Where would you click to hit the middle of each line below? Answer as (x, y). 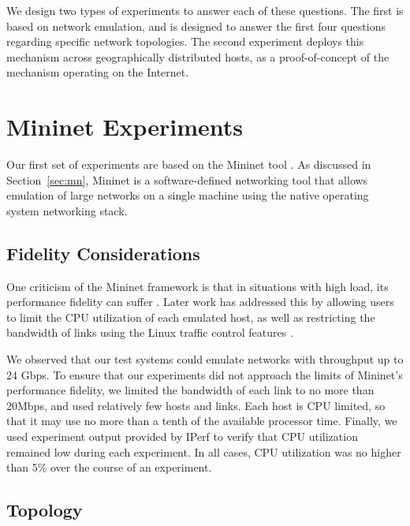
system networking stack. (67, 210)
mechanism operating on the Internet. (98, 72)
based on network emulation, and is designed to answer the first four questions (196, 26)
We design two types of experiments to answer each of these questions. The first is (205, 10)
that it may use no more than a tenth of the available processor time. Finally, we (202, 421)
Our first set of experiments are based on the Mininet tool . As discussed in (189, 164)
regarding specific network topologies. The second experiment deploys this (185, 41)
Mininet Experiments (125, 127)
